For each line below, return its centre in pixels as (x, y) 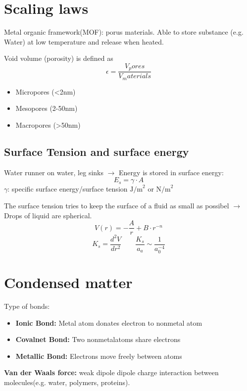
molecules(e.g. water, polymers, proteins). (67, 382)
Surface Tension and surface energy (97, 152)
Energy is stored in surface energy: (171, 172)
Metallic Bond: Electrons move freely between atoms (99, 356)
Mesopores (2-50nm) (47, 108)
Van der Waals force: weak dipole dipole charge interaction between (111, 372)
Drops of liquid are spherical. (48, 215)
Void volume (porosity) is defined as (59, 58)
